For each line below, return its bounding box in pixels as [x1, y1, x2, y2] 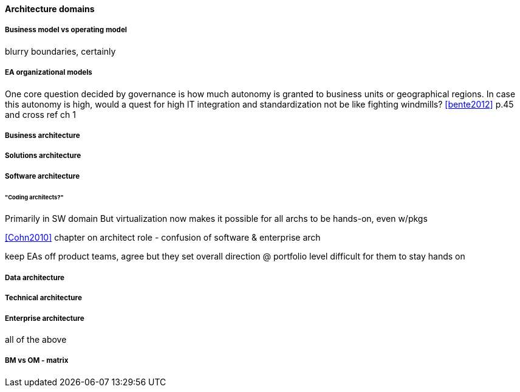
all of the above [5, 334, 67, 345]
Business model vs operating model [5, 26, 127, 35]
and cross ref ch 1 [5, 109, 77, 120]
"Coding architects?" [5, 193, 64, 201]
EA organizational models [5, 68, 92, 77]
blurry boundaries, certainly [5, 46, 116, 57]
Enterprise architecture [5, 314, 84, 323]
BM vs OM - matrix [5, 356, 69, 365]
